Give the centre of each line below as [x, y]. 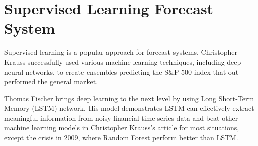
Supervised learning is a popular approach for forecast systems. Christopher [121, 52]
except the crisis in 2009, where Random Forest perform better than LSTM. [121, 138]
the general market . [68, 82]
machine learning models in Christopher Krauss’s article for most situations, [122, 128]
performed [20, 82]
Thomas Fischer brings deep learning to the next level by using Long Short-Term [129, 98]
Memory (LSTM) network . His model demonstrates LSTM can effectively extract [129, 108]
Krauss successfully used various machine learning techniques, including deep [123, 61]
